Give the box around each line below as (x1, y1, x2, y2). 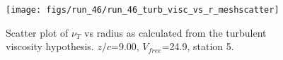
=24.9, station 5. (161, 39, 234, 54)
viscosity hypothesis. (6, 39, 94, 54)
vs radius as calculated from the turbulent (84, 25, 267, 40)
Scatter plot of (6, 25, 69, 40)
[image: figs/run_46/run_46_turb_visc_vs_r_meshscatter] (6, 5, 279, 15)
